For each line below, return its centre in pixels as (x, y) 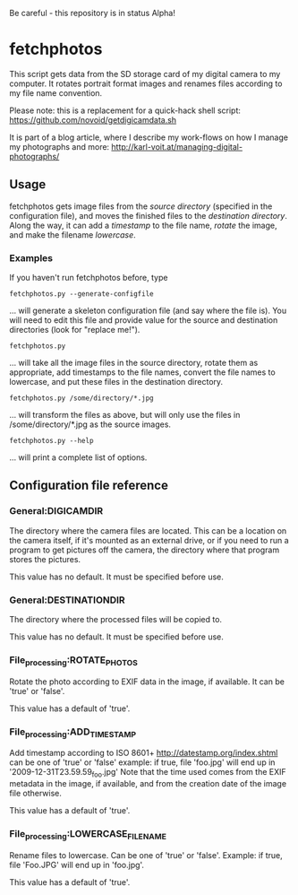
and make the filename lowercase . (72, 235)
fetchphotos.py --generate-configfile (81, 294)
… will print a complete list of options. (78, 457)
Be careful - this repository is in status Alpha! (93, 13)
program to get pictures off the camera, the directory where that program (145, 550)
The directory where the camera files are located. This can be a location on (148, 530)
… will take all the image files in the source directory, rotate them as (134, 363)
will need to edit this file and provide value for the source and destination (144, 320)
